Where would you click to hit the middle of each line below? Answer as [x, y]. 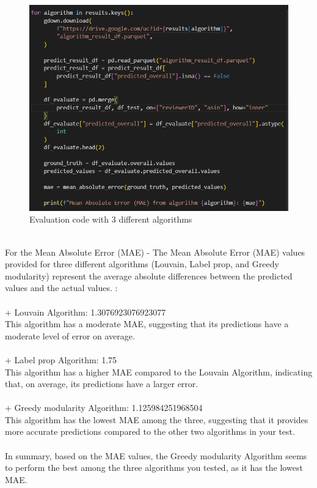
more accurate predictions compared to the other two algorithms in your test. [150, 431]
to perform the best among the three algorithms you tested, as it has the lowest [154, 468]
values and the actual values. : [61, 288]
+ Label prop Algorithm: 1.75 [61, 359]
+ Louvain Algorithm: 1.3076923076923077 [86, 312]
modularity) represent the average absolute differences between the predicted [149, 275]
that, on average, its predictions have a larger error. [102, 384]
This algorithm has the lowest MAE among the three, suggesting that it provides [157, 419]
